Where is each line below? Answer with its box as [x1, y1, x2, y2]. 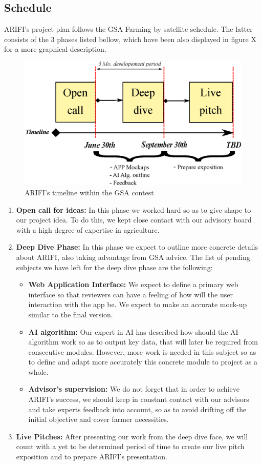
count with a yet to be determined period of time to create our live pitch [16, 441, 245, 452]
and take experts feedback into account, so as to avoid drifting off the [28, 403, 247, 414]
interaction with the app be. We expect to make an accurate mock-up [28, 299, 247, 310]
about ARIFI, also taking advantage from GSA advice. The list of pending [16, 251, 250, 262]
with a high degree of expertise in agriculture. [16, 224, 160, 235]
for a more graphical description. [4, 44, 106, 54]
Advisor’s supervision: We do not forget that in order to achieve [28, 383, 239, 394]
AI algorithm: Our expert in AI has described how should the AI [28, 326, 238, 337]
